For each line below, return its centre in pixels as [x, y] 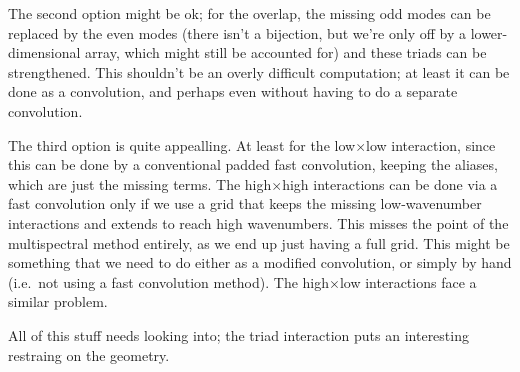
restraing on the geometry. [89, 354]
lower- [489, 32]
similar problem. [58, 301]
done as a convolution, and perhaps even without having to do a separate [233, 91]
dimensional [44, 52]
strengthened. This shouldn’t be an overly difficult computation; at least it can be [259, 71]
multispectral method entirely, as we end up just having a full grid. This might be [259, 242]
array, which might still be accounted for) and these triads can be [286, 52]
